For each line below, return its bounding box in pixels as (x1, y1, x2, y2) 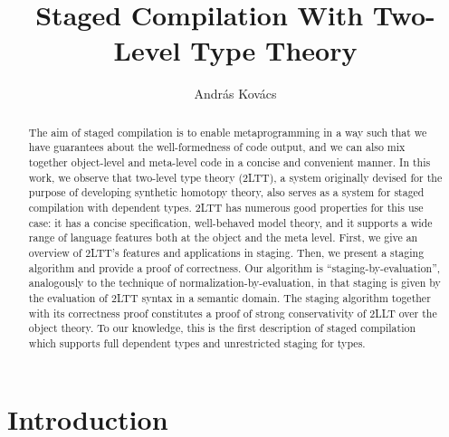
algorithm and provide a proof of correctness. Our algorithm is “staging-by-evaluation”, (28, 260, 441, 275)
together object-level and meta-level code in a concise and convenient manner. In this (28, 155, 431, 170)
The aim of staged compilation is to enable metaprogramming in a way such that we (28, 124, 427, 139)
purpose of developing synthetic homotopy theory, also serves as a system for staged (28, 185, 425, 200)
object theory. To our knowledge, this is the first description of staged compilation (28, 320, 416, 336)
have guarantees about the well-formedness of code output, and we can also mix (28, 139, 406, 155)
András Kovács (194, 84, 277, 103)
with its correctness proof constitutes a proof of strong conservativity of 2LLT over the (28, 305, 437, 320)
